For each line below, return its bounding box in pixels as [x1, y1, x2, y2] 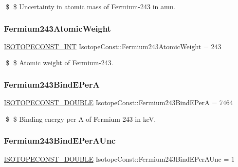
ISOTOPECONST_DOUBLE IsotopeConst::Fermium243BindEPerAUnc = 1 [4, 153, 235, 164]
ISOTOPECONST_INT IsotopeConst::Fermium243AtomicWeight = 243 [4, 41, 221, 51]
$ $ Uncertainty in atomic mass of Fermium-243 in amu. [5, 1, 176, 11]
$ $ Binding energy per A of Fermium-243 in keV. [5, 113, 156, 124]
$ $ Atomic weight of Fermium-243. [5, 57, 113, 68]
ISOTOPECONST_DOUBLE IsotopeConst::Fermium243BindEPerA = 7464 [4, 97, 233, 108]
